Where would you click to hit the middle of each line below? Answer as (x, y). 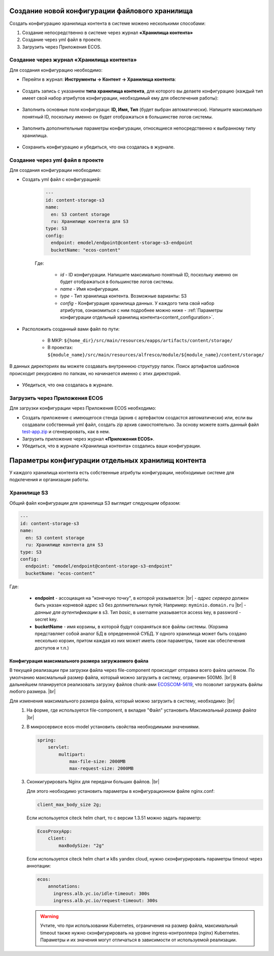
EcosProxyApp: (55, 831)
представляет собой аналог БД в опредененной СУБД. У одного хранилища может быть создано (141, 634)
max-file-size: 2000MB (97, 762)
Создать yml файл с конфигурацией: (61, 179)
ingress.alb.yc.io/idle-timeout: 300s (101, 893)
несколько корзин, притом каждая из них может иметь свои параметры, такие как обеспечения (140, 641)
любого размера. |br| (32, 692)
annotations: (64, 886)
